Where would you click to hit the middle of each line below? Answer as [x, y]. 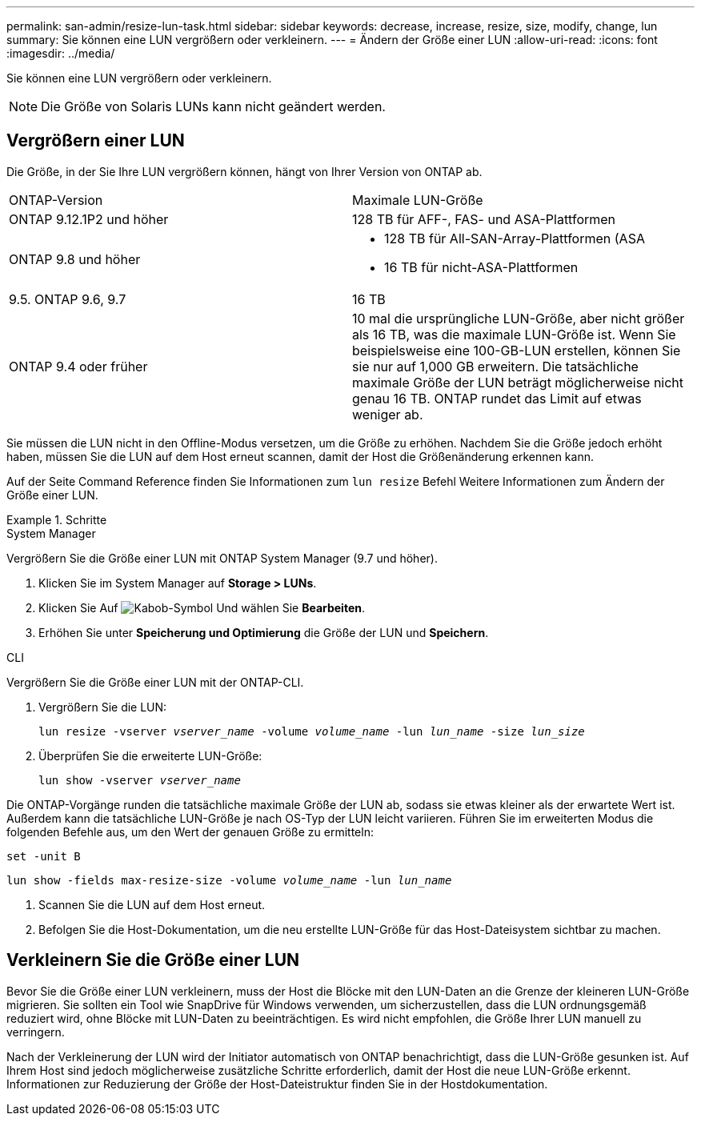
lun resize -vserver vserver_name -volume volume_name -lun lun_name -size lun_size [312, 731]
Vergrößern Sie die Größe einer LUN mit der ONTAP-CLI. [155, 682]
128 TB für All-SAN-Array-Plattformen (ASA [515, 238]
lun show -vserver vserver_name [140, 780]
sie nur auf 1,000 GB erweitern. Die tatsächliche [495, 366]
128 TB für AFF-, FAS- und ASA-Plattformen [484, 219]
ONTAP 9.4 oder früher [78, 366]
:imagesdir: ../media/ [61, 53]
